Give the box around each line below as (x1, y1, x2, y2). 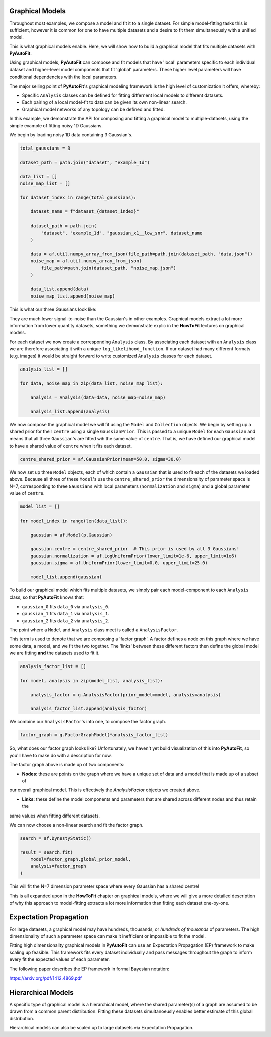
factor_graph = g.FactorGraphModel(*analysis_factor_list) (20, 732, 168, 738)
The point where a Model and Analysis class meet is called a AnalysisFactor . (9, 627, 178, 633)
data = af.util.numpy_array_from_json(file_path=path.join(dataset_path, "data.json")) (30, 251, 253, 257)
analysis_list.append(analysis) (30, 408, 110, 414)
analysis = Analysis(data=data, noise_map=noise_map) (30, 395, 166, 400)
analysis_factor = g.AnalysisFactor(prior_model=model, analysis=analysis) (30, 692, 221, 697)
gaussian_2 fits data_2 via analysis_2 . (22, 617, 110, 624)
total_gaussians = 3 (20, 145, 70, 151)
